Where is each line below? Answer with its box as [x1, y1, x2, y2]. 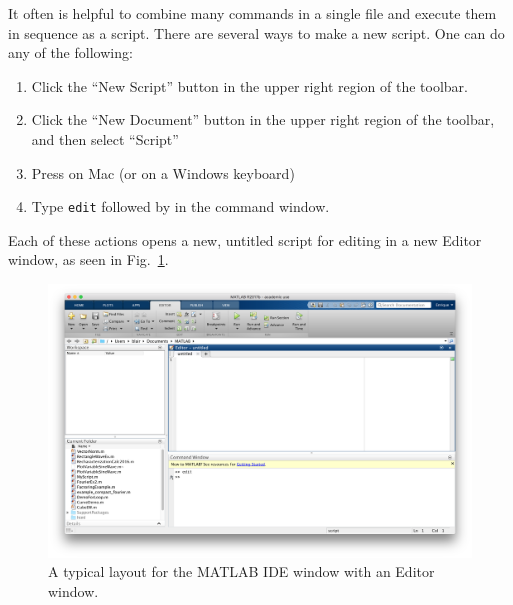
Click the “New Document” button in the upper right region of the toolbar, [31, 109, 495, 130]
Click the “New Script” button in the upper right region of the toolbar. [31, 75, 468, 96]
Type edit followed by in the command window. [31, 196, 330, 217]
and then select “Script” [31, 128, 179, 149]
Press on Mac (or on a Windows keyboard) [31, 162, 295, 183]
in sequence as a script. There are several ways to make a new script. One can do [8, 22, 505, 43]
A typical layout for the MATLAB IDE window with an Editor [48, 561, 435, 582]
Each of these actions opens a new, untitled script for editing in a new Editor [8, 229, 482, 250]
